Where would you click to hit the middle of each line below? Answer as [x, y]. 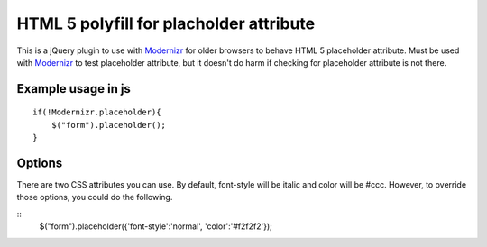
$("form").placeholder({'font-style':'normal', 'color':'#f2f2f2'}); [156, 226]
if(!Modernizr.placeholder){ [97, 112]
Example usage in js [74, 89]
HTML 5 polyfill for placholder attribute [166, 23]
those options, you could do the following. [95, 197]
